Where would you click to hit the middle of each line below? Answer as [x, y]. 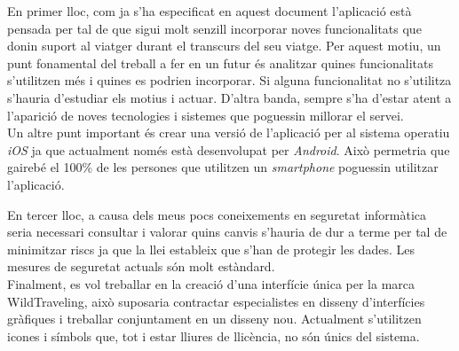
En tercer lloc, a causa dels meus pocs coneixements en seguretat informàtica [217, 214]
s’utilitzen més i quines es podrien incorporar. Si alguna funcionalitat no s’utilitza [229, 80]
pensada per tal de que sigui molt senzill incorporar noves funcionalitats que [214, 28]
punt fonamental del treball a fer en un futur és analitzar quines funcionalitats [220, 62]
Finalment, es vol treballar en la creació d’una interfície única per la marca [211, 283]
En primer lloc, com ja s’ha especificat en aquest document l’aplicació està [210, 11]
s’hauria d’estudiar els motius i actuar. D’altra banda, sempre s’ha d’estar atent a [229, 97]
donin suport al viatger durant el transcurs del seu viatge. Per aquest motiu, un [224, 46]
